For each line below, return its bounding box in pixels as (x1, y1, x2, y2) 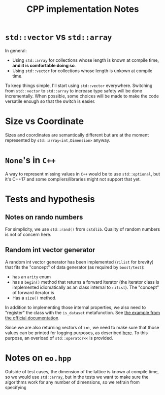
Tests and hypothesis (5, 194, 95, 205)
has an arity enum (12, 273, 51, 280)
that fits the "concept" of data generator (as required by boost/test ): (5, 264, 145, 270)
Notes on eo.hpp (5, 352, 71, 363)
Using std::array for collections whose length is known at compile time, (12, 57, 159, 63)
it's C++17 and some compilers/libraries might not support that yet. (5, 176, 141, 182)
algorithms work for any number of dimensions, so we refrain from (5, 379, 140, 385)
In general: (5, 47, 27, 53)
